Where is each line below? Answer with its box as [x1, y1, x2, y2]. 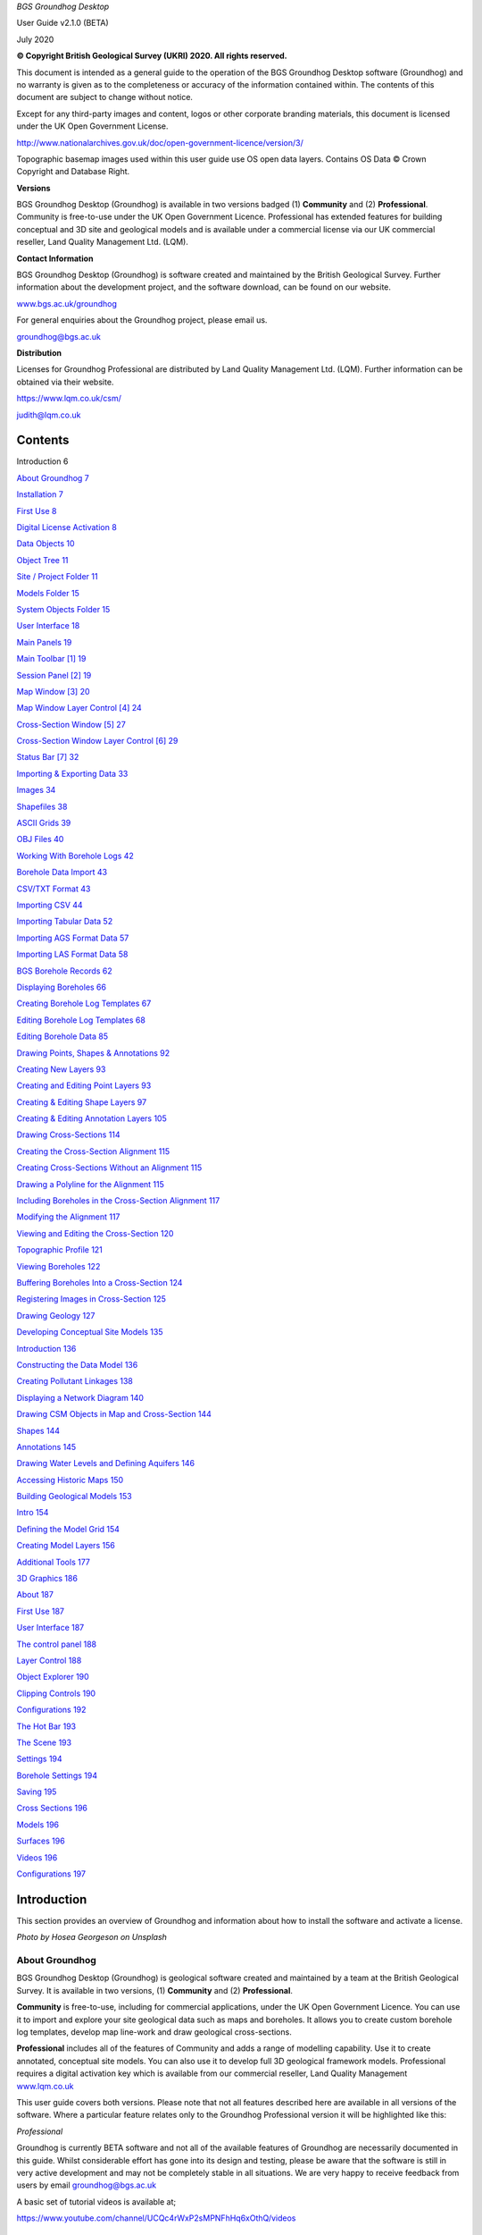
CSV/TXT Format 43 [16, 883, 91, 894]
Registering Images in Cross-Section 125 [16, 1294, 167, 1304]
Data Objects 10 [16, 538, 75, 549]
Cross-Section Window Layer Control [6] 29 [16, 736, 179, 746]
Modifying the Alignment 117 [16, 1211, 120, 1222]
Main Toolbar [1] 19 [16, 654, 87, 664]
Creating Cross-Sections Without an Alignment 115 [16, 1162, 203, 1173]
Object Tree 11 [16, 554, 69, 565]
